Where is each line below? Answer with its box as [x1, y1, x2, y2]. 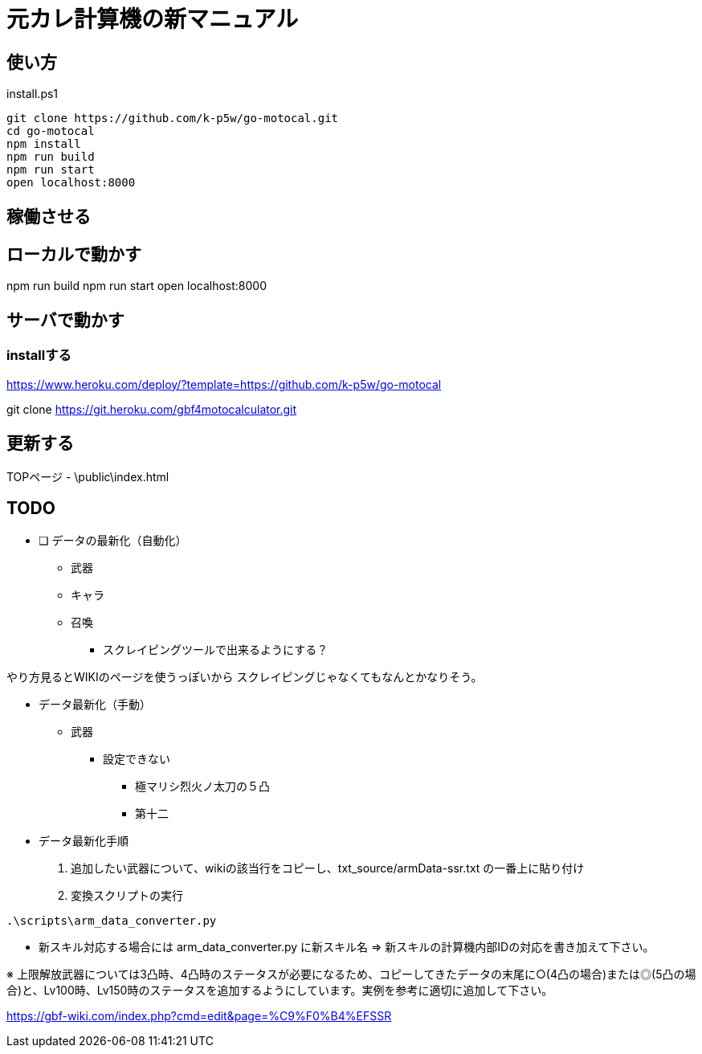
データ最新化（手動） [39, 697, 151, 712]
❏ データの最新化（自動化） [39, 533, 187, 548]
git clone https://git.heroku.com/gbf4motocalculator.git [6, 402, 297, 416]
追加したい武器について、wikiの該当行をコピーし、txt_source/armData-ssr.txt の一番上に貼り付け [71, 861, 585, 876]
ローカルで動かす [6, 244, 141, 265]
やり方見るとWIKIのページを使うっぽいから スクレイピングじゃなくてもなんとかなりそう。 [6, 670, 483, 684]
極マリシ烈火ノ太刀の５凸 [135, 779, 270, 794]
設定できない [103, 752, 170, 766]
